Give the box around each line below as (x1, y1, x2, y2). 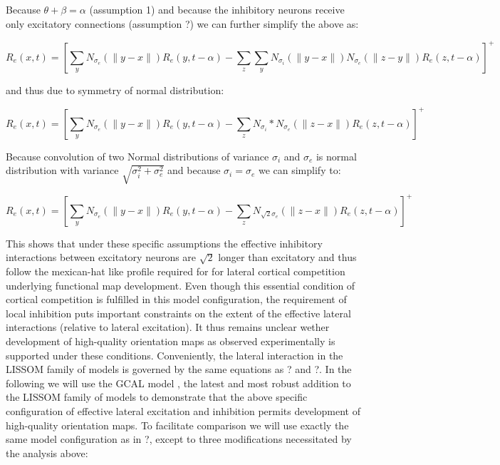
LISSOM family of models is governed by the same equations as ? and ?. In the (6, 362, 352, 377)
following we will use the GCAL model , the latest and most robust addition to (6, 375, 351, 390)
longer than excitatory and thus (218, 250, 357, 265)
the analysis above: (6, 445, 88, 460)
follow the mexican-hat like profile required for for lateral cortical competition (6, 264, 345, 279)
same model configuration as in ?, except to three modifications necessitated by (6, 431, 352, 446)
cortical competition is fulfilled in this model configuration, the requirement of (6, 292, 347, 307)
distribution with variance (6, 163, 119, 178)
